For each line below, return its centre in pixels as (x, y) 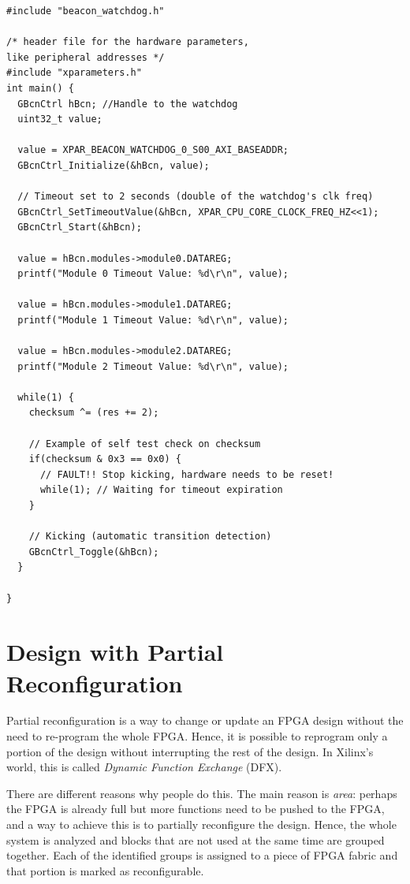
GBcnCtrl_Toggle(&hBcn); (94, 552)
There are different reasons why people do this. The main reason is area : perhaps (202, 793)
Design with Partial (115, 652)
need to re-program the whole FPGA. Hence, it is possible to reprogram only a (197, 736)
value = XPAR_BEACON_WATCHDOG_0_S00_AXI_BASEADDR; (153, 150)
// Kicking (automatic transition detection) (150, 537)
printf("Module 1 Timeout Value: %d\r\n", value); (153, 320)
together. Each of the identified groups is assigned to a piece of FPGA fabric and (202, 855)
